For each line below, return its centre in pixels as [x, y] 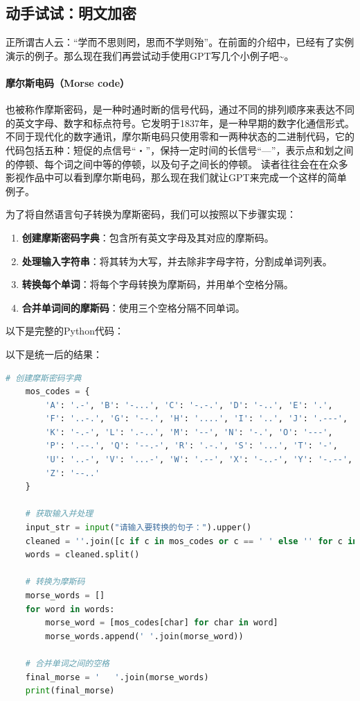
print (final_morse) [70, 691]
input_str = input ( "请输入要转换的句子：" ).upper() [138, 528]
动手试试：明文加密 [71, 13]
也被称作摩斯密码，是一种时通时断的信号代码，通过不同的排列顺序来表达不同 [180, 109]
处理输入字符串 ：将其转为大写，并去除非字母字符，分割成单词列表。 [177, 261]
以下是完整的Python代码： [65, 331]
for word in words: [70, 609]
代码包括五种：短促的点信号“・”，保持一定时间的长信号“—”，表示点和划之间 [180, 150]
